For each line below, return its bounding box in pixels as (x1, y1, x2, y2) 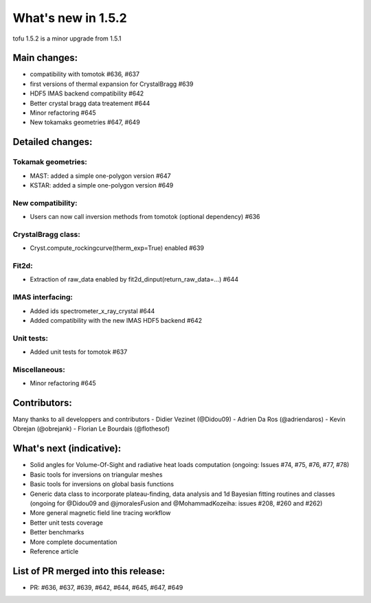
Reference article (30, 547, 79, 556)
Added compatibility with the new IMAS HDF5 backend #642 (30, 316, 203, 324)
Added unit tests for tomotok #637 (30, 348, 128, 356)
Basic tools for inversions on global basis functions (30, 480, 175, 488)
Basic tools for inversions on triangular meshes (30, 470, 163, 479)
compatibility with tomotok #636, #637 (30, 70, 140, 78)
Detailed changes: (12, 136, 93, 148)
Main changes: (12, 52, 78, 64)
